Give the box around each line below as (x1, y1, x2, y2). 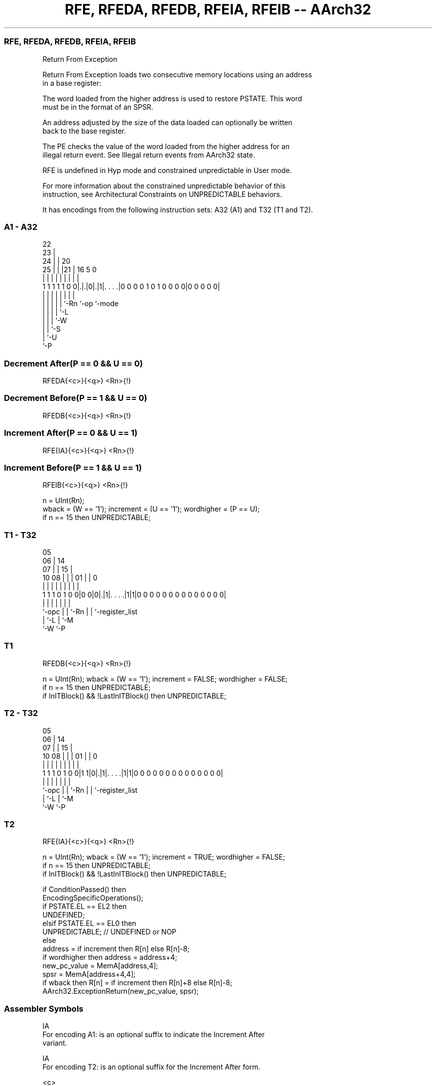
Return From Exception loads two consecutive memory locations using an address (42, 70, 312, 79)
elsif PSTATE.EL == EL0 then (42, 919, 136, 928)
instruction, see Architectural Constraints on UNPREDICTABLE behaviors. (42, 189, 282, 198)
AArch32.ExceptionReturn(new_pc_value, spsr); (42, 987, 199, 996)
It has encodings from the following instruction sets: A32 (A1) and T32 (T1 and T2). (42, 205, 313, 214)
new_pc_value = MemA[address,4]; (42, 961, 158, 970)
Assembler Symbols (4, 1003, 84, 1014)
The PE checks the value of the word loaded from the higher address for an (42, 142, 290, 151)
